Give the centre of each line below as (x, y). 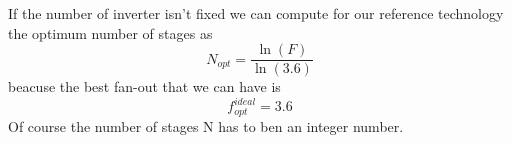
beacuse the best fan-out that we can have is (144, 86)
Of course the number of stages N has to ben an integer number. (206, 125)
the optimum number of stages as (110, 32)
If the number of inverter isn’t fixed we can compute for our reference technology (256, 13)
